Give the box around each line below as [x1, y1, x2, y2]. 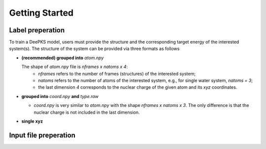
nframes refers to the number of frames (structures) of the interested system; [38, 71, 196, 76]
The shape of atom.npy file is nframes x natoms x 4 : [21, 64, 128, 70]
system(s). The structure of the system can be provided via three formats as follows [9, 46, 180, 51]
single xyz [21, 118, 43, 124]
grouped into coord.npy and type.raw [21, 93, 99, 99]
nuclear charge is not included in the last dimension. [33, 109, 140, 115]
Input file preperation [9, 131, 76, 139]
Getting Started [9, 7, 74, 18]
